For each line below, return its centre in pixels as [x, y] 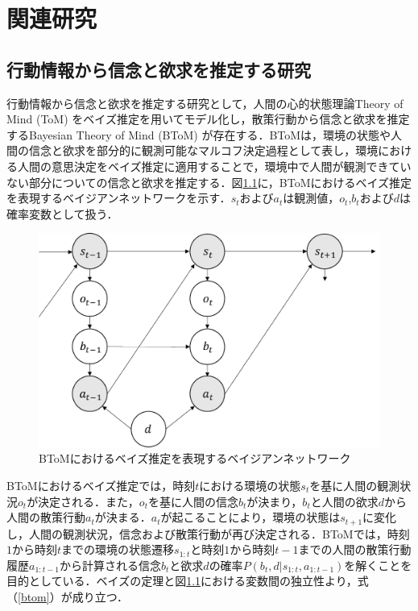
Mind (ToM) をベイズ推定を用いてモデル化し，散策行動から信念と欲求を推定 [208, 119]
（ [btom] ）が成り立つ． [67, 596]
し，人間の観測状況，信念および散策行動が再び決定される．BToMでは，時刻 [208, 533]
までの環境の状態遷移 [118, 549]
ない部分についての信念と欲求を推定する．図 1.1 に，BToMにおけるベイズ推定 [209, 182]
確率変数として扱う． [62, 213]
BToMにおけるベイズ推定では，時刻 [101, 485]
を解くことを [378, 565]
